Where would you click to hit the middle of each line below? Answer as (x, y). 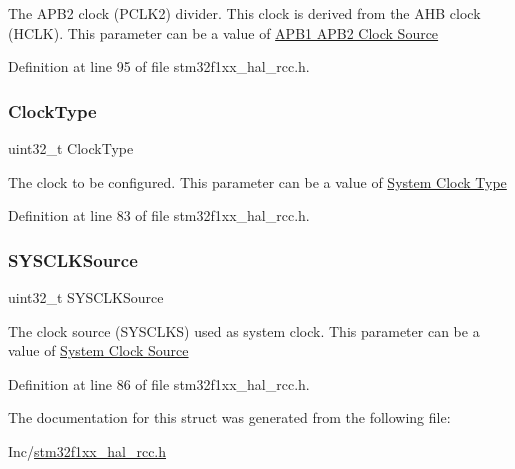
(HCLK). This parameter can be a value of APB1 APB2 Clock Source (223, 32)
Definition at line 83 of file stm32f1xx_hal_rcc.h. (159, 215)
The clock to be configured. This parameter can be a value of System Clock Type (257, 181)
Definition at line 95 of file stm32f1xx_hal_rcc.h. (159, 66)
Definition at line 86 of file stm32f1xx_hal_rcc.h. (159, 383)
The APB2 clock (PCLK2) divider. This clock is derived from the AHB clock (244, 13)
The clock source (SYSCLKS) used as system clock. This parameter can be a (244, 330)
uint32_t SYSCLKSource (86, 297)
